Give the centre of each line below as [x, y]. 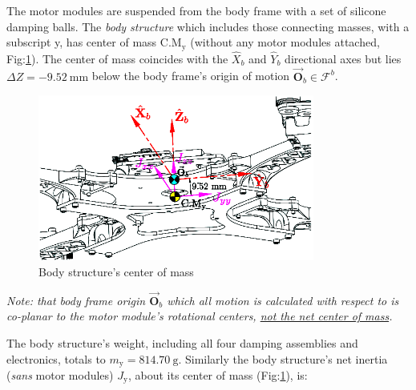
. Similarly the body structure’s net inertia [283, 358]
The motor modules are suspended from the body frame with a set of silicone [196, 10]
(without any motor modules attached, [285, 42]
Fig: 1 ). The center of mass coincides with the [117, 58]
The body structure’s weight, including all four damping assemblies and [182, 342]
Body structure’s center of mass [116, 271]
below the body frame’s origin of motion [191, 76]
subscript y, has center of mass [82, 42]
